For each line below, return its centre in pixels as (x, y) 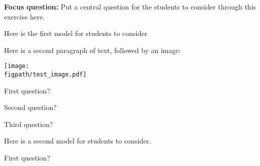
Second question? (31, 107)
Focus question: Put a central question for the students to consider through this (130, 6)
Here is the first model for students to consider (76, 33)
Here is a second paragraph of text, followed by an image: (92, 50)
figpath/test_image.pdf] (45, 75)
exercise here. (25, 16)
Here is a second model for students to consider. (78, 141)
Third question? (29, 124)
